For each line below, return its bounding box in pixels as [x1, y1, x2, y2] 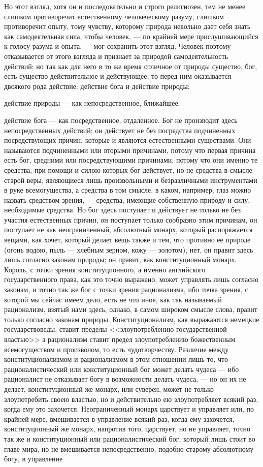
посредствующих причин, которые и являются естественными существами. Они [4, 135, 251, 145]
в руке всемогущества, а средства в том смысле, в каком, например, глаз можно [4, 184, 251, 195]
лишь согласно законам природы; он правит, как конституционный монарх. [4, 254, 237, 265]
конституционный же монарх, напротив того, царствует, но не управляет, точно [4, 423, 250, 434]
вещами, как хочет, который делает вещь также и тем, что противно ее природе [4, 234, 251, 245]
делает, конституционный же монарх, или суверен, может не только [4, 383, 214, 394]
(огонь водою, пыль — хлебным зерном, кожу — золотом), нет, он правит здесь [4, 244, 253, 255]
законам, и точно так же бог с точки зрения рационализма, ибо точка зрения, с [4, 284, 248, 295]
